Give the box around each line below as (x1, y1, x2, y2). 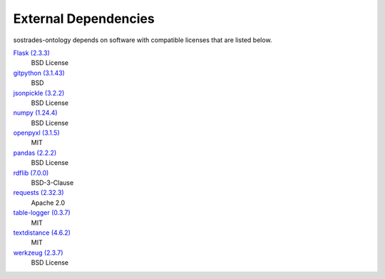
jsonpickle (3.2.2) (13, 88, 65, 97)
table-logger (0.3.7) (13, 208, 71, 217)
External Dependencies (13, 11, 155, 26)
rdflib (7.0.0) (13, 168, 49, 177)
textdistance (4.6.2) (13, 228, 71, 237)
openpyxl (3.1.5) (13, 128, 60, 137)
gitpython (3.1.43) (13, 69, 66, 77)
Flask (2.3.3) (13, 49, 50, 57)
